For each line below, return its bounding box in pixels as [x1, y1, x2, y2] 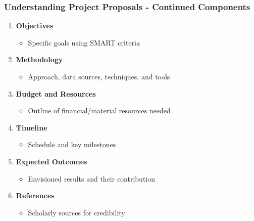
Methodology [16, 54, 63, 65]
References [16, 190, 55, 201]
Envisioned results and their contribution [28, 173, 156, 184]
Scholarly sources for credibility [28, 207, 125, 217]
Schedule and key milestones [28, 139, 116, 150]
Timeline [16, 122, 47, 132]
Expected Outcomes [16, 156, 87, 166]
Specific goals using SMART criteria [28, 37, 140, 48]
